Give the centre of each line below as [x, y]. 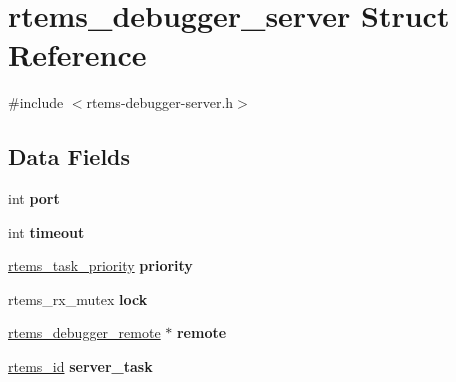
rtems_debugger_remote [84, 332]
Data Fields [69, 156]
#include [36, 102]
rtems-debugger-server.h [160, 102]
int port [34, 198]
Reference [77, 54]
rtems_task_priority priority [100, 265]
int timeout [46, 231]
